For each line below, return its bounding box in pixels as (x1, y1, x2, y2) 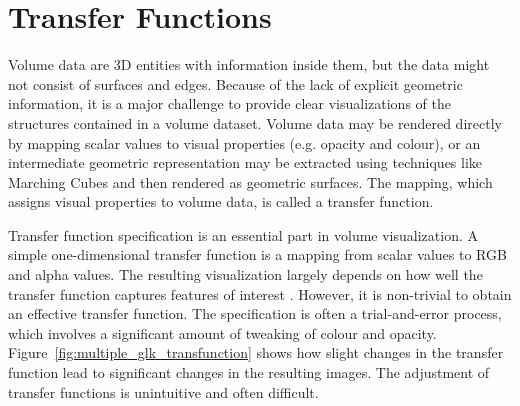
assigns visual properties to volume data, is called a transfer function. (8, 191, 434, 212)
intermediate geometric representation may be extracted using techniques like (8, 152, 483, 173)
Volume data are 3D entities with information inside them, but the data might (8, 54, 490, 75)
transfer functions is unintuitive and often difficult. (8, 381, 319, 402)
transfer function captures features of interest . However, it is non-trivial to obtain (8, 283, 512, 304)
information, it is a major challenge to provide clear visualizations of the (8, 93, 451, 114)
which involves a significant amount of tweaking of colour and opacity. (8, 322, 437, 343)
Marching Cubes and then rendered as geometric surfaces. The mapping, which (8, 171, 493, 192)
